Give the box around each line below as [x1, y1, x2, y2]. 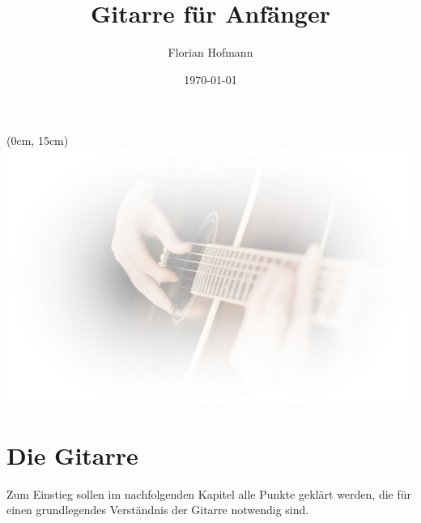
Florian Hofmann [168, 44, 253, 61]
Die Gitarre [6, 438, 138, 471]
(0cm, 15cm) [6, 132, 69, 149]
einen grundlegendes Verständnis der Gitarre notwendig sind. [6, 501, 309, 518]
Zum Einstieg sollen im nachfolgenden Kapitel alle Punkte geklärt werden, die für [6, 485, 412, 502]
